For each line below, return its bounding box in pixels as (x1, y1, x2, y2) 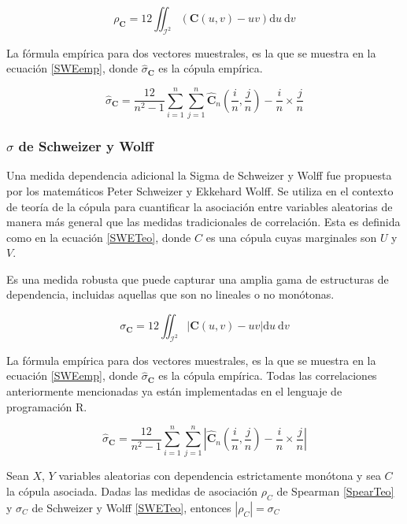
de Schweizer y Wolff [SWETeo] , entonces (31, 499, 231, 515)
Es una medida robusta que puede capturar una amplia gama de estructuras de (6, 270, 389, 287)
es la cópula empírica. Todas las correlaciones (158, 367, 377, 384)
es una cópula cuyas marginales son (205, 229, 377, 245)
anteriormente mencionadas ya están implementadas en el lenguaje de (6, 383, 342, 400)
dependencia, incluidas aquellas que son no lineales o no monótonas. (6, 286, 335, 303)
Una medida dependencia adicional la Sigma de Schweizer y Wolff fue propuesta (6, 167, 392, 184)
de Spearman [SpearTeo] (276, 482, 394, 499)
